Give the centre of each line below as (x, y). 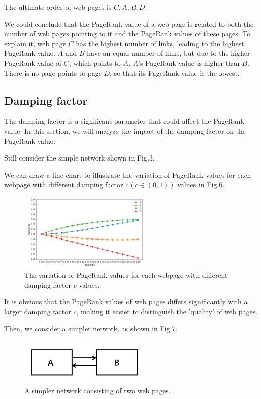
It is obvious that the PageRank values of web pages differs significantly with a (126, 302)
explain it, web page (35, 43)
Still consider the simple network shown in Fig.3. (79, 158)
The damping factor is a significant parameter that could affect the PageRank (124, 121)
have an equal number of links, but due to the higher (169, 53)
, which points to (95, 63)
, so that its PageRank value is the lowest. (175, 73)
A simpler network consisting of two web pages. (97, 390)
